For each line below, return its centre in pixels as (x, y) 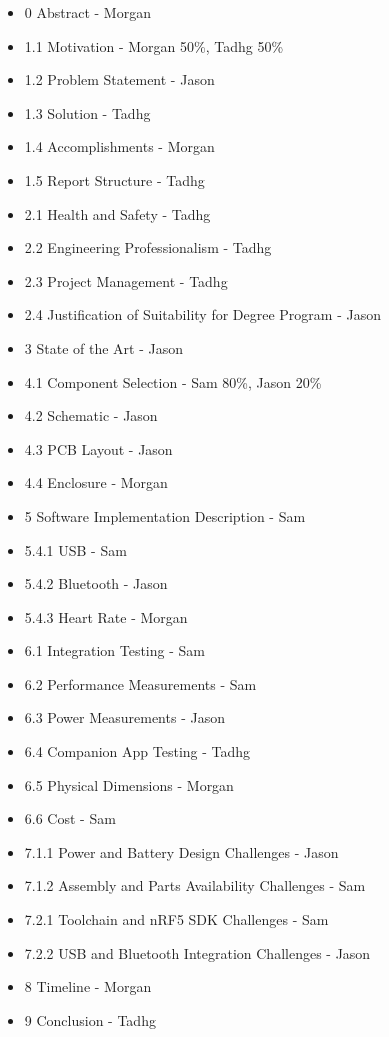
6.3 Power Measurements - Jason (124, 717)
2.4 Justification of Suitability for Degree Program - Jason (202, 314)
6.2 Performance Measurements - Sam (140, 683)
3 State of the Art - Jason (103, 347)
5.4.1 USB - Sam (75, 549)
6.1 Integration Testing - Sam (114, 650)
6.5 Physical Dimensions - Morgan (129, 784)
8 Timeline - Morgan (88, 986)
